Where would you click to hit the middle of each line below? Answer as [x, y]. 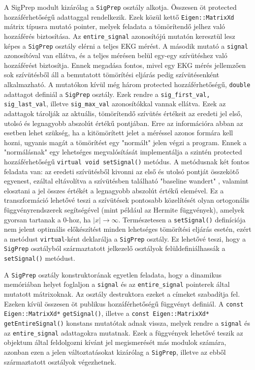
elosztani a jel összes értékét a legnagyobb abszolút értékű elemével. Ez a [114, 190]
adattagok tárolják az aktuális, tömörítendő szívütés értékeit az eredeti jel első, [123, 113]
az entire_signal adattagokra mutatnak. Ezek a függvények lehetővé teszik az [124, 332]
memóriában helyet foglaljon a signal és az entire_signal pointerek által [117, 284]
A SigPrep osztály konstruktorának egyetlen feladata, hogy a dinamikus [113, 274]
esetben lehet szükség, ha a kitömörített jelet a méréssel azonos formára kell [119, 133]
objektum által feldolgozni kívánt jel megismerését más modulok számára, [115, 342]
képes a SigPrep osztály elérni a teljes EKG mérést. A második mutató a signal [126, 46]
